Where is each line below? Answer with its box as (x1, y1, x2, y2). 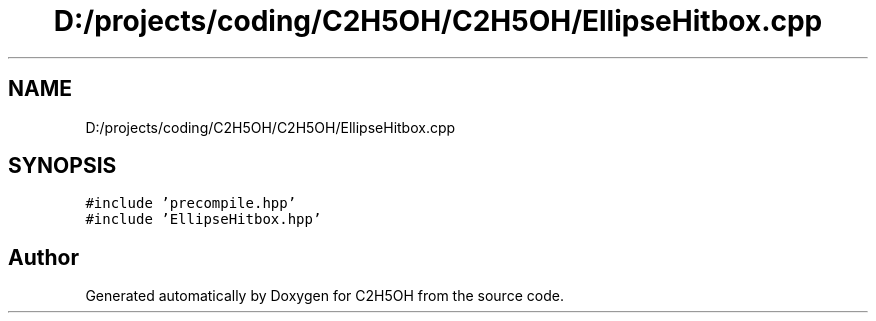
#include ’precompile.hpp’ (85, 195, 297, 212)
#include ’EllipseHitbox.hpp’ (85, 211, 322, 228)
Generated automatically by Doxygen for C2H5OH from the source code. (85, 287, 564, 305)
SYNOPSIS (8, 153, 117, 179)
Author (8, 244, 79, 270)
